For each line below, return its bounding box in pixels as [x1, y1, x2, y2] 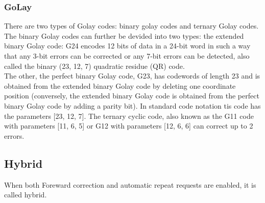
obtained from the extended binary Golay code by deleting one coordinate [4, 80, 236, 91]
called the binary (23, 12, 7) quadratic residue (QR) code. [4, 60, 185, 71]
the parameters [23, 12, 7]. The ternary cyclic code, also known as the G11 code [4, 110, 254, 121]
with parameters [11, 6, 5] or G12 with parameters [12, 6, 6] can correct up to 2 [4, 120, 253, 131]
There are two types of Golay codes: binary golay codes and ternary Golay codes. [4, 20, 259, 31]
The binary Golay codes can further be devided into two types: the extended [4, 30, 244, 41]
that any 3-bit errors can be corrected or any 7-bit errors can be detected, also [4, 50, 250, 61]
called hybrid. [4, 189, 47, 200]
